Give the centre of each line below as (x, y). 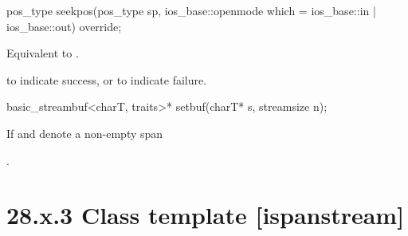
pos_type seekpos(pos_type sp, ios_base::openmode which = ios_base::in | (191, 10)
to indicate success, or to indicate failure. (107, 79)
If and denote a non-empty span (85, 133)
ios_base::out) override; (64, 26)
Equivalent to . (43, 53)
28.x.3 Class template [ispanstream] (206, 215)
